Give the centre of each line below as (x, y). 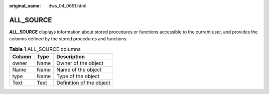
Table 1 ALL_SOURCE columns (45, 49)
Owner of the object (80, 63)
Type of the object (78, 76)
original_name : (25, 6)
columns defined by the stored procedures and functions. (68, 39)
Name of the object (79, 70)
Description (71, 57)
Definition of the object (83, 83)
